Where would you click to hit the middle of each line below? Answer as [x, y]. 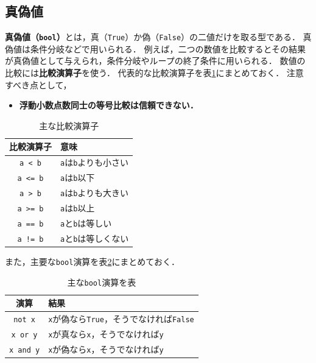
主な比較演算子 [69, 125]
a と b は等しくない [95, 238]
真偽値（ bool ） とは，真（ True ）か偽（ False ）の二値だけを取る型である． [153, 37]
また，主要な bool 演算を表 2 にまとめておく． [92, 261]
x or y [24, 335]
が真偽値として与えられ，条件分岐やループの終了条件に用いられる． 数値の [155, 61]
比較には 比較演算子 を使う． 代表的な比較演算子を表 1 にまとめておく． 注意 [154, 73]
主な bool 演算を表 [102, 282]
